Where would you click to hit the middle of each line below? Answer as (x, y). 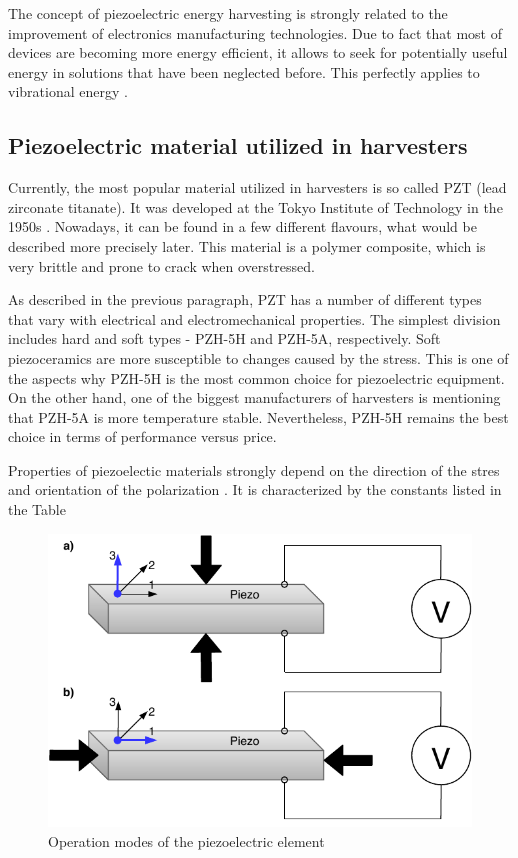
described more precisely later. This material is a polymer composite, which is (247, 245)
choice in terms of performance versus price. (142, 436)
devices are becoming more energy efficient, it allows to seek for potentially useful (258, 52)
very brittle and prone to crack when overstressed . (161, 265)
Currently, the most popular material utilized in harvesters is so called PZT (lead (257, 187)
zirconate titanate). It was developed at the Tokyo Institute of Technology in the (255, 206)
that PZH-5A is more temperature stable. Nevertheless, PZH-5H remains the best (258, 416)
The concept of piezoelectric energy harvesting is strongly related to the (228, 13)
